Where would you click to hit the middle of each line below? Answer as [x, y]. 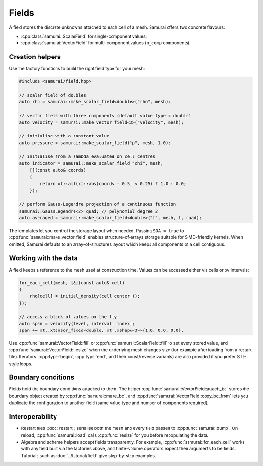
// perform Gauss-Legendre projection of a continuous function [98, 204]
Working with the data [43, 258]
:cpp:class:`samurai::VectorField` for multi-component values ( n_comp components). [106, 43]
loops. [26, 364]
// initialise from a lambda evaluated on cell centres [87, 156]
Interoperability [33, 417]
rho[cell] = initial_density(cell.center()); [85, 296]
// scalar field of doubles [53, 95]
